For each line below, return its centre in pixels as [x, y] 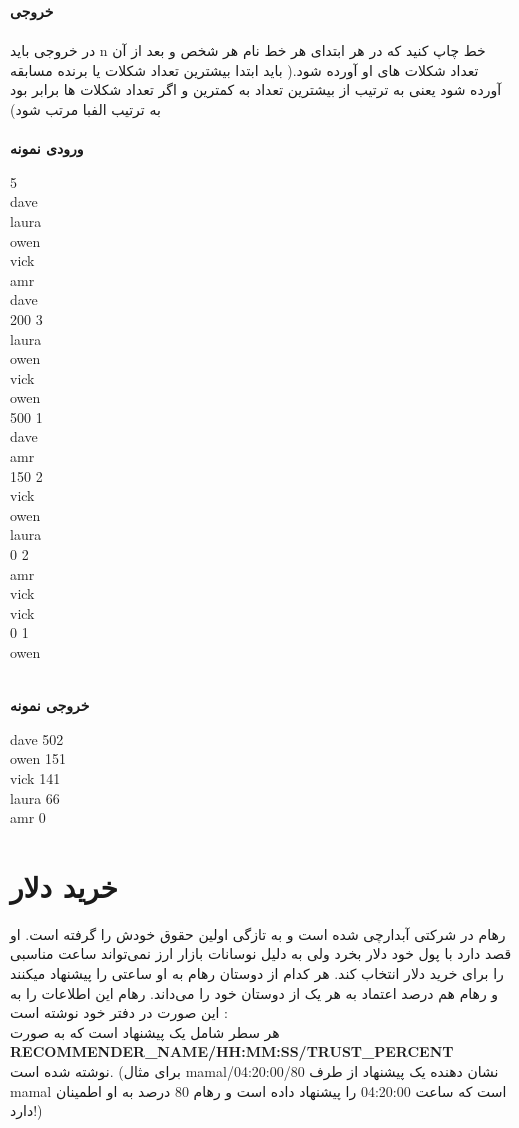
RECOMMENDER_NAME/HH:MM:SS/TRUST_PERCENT [232, 1051]
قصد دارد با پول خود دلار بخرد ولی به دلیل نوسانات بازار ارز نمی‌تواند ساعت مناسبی [261, 953]
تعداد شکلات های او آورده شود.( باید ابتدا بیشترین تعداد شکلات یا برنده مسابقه [244, 69]
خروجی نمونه [50, 705]
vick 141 [35, 777]
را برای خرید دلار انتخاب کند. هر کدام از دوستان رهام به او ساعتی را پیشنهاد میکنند [257, 973]
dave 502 [37, 738]
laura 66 [35, 797]
